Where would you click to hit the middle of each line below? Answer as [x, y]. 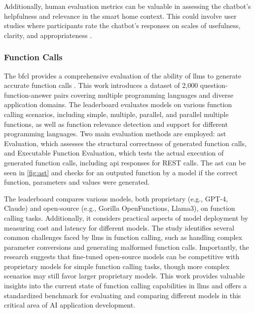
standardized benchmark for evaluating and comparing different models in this [123, 295]
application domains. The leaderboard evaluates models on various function [118, 104]
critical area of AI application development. [70, 305]
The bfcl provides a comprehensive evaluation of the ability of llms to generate [123, 75]
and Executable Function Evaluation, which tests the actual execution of [114, 153]
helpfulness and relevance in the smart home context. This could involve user [120, 16]
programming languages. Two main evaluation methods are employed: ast [115, 134]
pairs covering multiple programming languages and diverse [144, 95]
